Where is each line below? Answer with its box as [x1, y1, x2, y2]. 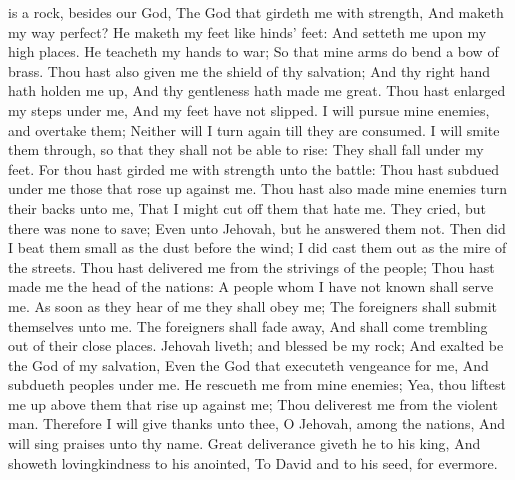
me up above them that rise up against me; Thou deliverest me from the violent [8, 393, 498, 414]
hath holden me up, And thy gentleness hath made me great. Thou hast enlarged [8, 80, 506, 101]
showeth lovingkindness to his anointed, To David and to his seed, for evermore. [8, 452, 498, 473]
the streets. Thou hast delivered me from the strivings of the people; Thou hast [8, 256, 495, 277]
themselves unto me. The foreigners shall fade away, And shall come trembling [8, 315, 488, 336]
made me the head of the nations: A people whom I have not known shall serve [8, 276, 494, 297]
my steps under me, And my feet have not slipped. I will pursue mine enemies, [8, 99, 490, 120]
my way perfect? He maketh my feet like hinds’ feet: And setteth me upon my [8, 21, 487, 42]
